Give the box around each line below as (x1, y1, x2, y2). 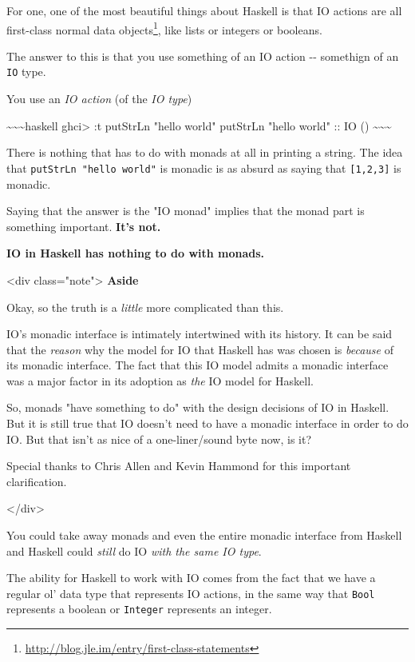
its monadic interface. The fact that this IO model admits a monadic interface (6, 357, 389, 373)
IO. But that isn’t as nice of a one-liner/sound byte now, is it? (6, 430, 312, 447)
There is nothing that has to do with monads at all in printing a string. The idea (6, 144, 403, 161)
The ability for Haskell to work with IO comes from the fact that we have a (6, 569, 376, 586)
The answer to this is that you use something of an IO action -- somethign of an (6, 47, 399, 64)
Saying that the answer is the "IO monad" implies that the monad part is (6, 202, 365, 219)
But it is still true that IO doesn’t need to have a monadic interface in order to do (6, 415, 409, 432)
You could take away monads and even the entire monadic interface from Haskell (6, 527, 402, 544)
